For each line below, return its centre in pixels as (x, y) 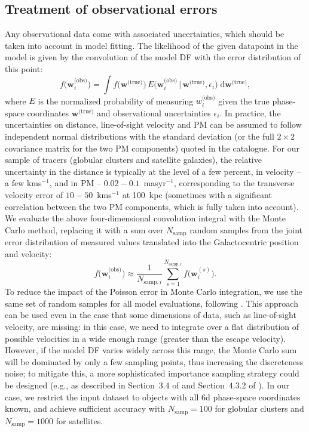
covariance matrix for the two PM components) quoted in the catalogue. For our (152, 148)
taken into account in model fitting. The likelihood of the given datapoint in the (152, 45)
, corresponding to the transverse (234, 183)
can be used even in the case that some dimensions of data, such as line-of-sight (151, 315)
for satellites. (79, 420)
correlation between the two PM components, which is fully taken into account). (152, 206)
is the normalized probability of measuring (116, 101)
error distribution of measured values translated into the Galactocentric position (152, 242)
